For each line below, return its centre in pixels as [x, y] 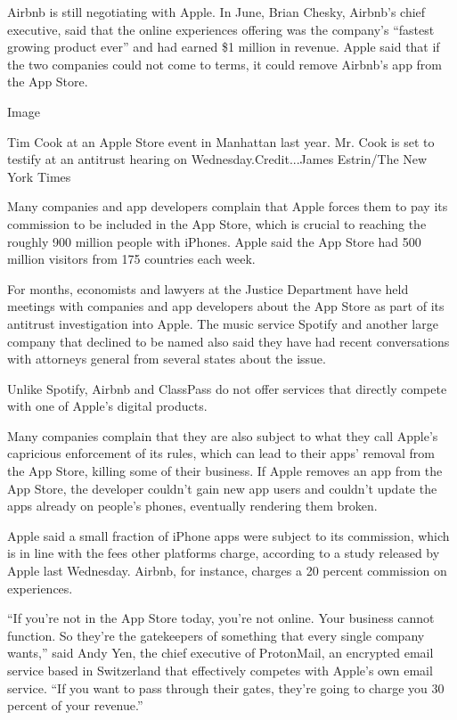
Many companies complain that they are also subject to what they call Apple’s [223, 435]
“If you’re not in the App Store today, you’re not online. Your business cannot [221, 618]
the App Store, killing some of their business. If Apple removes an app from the [225, 471]
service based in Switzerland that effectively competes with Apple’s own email [220, 670]
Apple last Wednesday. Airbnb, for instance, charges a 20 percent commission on [227, 571]
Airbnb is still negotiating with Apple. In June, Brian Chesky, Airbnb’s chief [216, 12]
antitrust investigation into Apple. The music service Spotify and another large [223, 323]
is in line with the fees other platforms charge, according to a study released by [224, 553]
